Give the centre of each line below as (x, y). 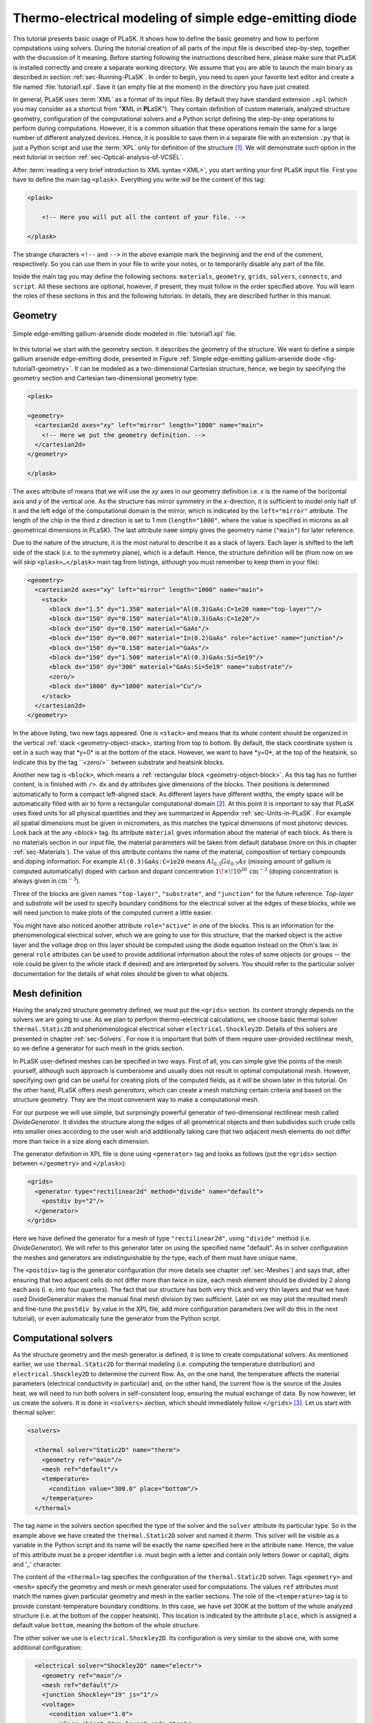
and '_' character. (37, 1564)
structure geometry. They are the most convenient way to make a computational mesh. (136, 1100)
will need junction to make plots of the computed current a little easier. (113, 913)
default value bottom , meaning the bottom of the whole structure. (106, 1625)
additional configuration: (48, 1648)
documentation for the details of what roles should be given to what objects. (121, 973)
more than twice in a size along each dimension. (81, 1141)
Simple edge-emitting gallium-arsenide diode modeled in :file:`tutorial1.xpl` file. (125, 334)
